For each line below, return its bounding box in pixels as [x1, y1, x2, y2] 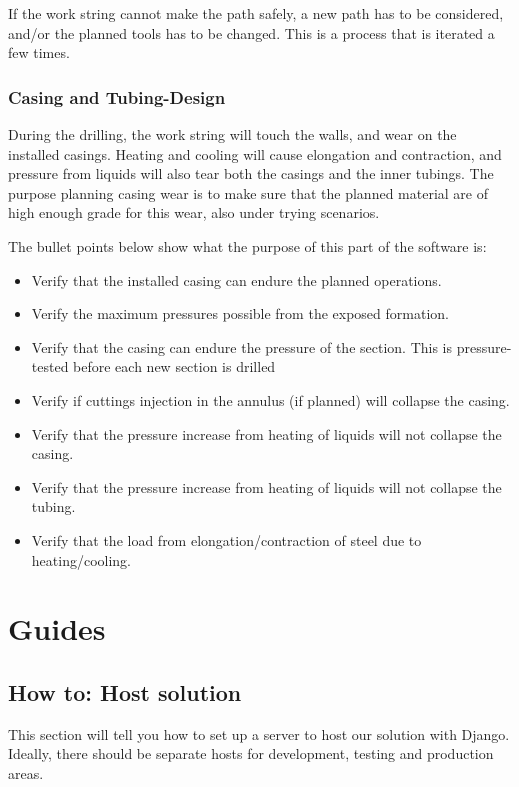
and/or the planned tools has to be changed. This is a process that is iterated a [8, 22, 495, 43]
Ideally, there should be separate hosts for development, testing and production [8, 743, 494, 764]
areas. [8, 762, 44, 783]
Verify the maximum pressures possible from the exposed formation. [31, 303, 449, 324]
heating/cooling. [31, 549, 131, 570]
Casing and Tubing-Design [8, 84, 226, 109]
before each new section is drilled [73, 356, 276, 377]
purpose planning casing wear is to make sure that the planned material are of [8, 182, 489, 203]
